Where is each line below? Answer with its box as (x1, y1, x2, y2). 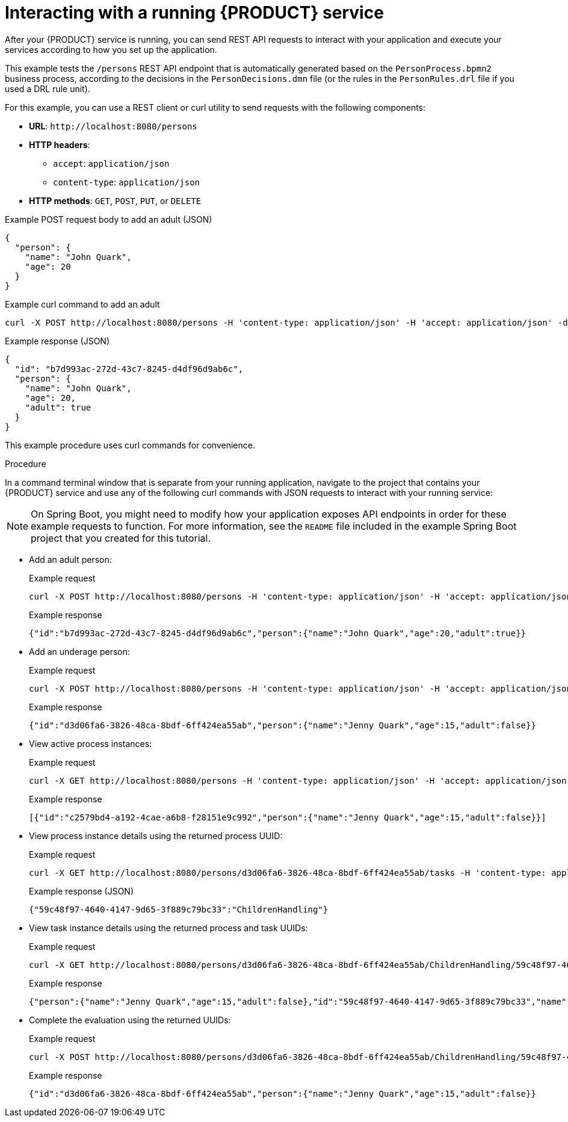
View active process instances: (29, 738, 152, 749)
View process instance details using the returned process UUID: (29, 830, 283, 841)
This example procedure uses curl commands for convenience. (5, 439, 255, 450)
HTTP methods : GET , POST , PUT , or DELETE (29, 195, 202, 206)
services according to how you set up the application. (5, 44, 217, 55)
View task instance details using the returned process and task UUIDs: (29, 922, 308, 933)
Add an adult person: (29, 554, 112, 565)
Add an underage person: (29, 646, 131, 657)
